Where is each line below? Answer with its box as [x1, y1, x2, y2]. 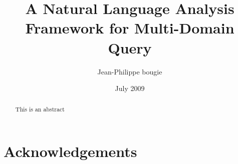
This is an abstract [15, 105, 65, 113]
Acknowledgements [4, 141, 137, 161]
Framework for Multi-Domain [25, 17, 234, 38]
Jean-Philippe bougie [97, 66, 162, 76]
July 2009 [115, 83, 145, 93]
